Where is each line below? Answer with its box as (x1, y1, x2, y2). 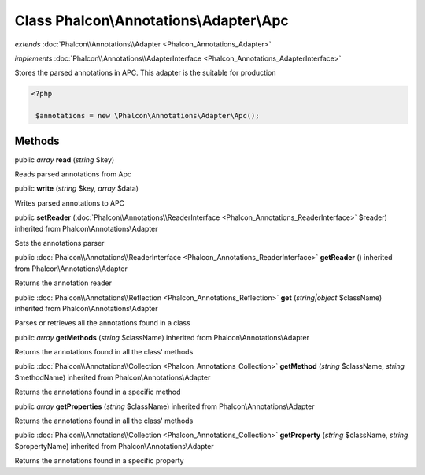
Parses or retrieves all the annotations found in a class (14, 318, 190, 328)
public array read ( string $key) (14, 154, 115, 165)
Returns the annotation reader (14, 278, 112, 288)
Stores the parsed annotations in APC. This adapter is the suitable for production (14, 68, 276, 78)
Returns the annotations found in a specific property (14, 456, 184, 466)
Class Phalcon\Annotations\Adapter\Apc (14, 12, 289, 29)
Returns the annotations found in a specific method (14, 387, 181, 397)
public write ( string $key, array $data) (14, 184, 139, 193)
